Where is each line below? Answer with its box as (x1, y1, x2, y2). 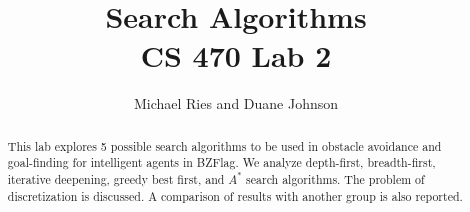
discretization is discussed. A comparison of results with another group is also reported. (7, 187, 463, 204)
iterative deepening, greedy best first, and (7, 171, 225, 188)
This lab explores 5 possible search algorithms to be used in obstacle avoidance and (7, 137, 442, 154)
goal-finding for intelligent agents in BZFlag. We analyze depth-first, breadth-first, (7, 154, 436, 171)
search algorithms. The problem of (246, 171, 425, 188)
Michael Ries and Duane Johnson (133, 93, 339, 114)
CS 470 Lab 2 (140, 35, 332, 76)
